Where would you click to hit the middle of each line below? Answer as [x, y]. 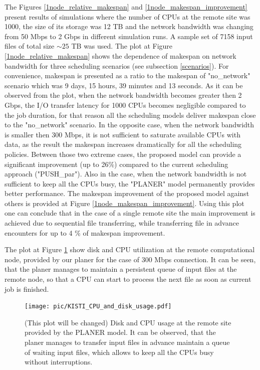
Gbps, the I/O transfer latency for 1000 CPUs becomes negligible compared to [125, 105]
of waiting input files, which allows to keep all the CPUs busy [119, 352]
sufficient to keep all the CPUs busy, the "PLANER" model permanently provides [130, 183]
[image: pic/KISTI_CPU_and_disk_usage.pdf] [98, 307]
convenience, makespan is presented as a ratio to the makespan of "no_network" [127, 75]
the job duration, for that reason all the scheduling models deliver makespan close [130, 115]
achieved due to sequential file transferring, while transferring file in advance [122, 223]
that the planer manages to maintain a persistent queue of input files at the [121, 269]
